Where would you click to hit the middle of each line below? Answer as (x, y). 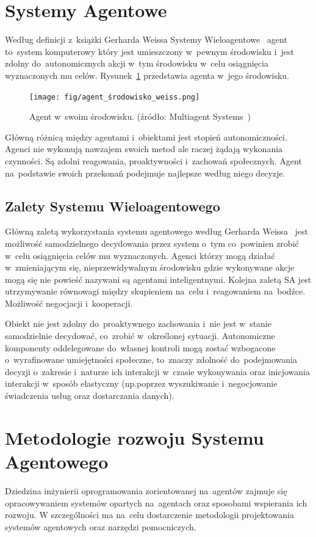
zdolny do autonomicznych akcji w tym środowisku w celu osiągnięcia (137, 63)
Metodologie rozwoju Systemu (135, 437)
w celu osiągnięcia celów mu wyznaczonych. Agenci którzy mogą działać (140, 255)
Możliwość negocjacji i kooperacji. (69, 303)
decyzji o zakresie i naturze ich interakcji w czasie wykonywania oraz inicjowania (157, 371)
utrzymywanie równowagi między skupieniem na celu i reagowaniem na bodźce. (155, 291)
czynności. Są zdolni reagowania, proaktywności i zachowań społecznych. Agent (153, 160)
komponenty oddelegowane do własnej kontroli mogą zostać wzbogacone (140, 347)
